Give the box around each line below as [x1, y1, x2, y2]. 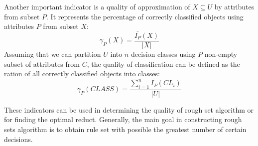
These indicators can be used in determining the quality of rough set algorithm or [4, 104, 254, 115]
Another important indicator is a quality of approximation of [4, 1, 190, 11]
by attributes [214, 1, 255, 11]
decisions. [4, 134, 33, 144]
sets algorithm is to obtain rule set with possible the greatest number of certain [4, 124, 247, 135]
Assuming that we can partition [4, 49, 101, 59]
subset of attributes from [4, 58, 80, 69]
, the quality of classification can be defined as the [87, 58, 240, 69]
